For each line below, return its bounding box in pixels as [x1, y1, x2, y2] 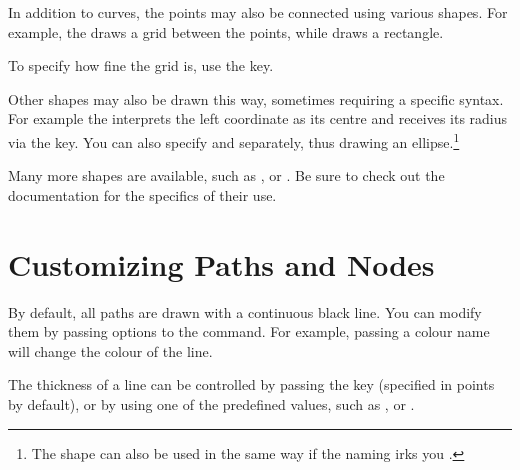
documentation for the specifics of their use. [8, 184, 277, 205]
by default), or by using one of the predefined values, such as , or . [8, 393, 415, 414]
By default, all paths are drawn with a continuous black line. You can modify [8, 301, 482, 322]
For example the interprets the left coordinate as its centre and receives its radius [8, 108, 508, 129]
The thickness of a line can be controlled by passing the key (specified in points [8, 374, 495, 395]
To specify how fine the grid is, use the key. [8, 55, 274, 76]
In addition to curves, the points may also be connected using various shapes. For [8, 2, 508, 22]
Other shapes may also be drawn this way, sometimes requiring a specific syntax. [8, 88, 504, 109]
